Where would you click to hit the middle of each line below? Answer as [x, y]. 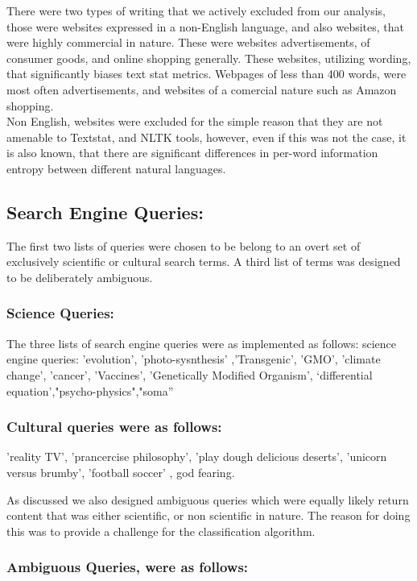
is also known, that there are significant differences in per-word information [192, 153]
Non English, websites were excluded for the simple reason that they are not [195, 121]
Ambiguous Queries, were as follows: [128, 567]
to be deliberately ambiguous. [80, 277]
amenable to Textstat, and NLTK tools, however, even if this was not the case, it [206, 137]
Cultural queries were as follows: [114, 427]
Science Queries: [60, 313]
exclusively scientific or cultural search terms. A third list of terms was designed [204, 261]
